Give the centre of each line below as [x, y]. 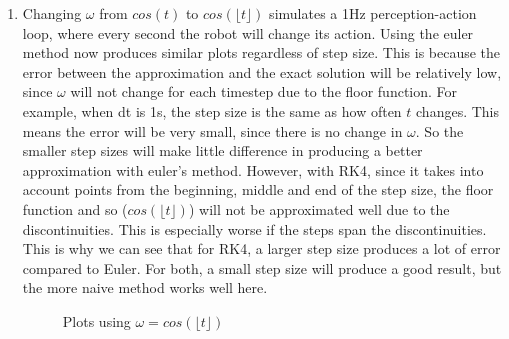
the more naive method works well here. [145, 287]
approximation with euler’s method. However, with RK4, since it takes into [253, 169]
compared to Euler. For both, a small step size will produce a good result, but [262, 267]
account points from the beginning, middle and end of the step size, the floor [258, 189]
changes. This [458, 110]
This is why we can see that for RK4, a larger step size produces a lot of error [261, 248]
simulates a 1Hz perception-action [373, 13]
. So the [439, 130]
